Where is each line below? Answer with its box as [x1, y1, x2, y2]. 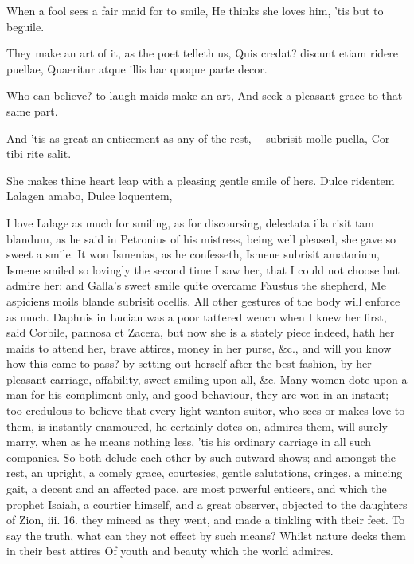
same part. [6, 102, 58, 119]
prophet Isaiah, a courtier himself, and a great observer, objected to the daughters [6, 495, 408, 512]
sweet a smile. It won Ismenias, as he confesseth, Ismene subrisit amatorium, [6, 246, 380, 262]
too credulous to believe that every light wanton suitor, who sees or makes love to [6, 402, 405, 419]
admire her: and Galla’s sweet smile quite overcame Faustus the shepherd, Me [6, 277, 386, 294]
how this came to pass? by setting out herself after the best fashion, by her [6, 355, 372, 372]
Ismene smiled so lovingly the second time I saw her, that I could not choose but [6, 261, 400, 278]
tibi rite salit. [6, 145, 72, 162]
